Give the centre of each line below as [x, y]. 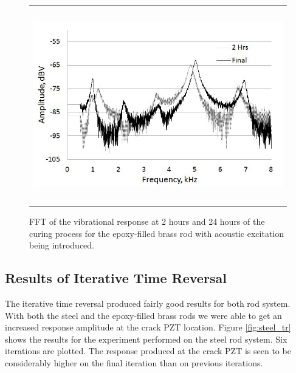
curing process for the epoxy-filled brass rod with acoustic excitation [157, 233]
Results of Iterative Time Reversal [116, 278]
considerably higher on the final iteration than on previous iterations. [134, 363]
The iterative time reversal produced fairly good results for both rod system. [148, 303]
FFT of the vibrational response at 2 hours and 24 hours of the [147, 221]
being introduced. [62, 245]
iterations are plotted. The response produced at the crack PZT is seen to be [148, 351]
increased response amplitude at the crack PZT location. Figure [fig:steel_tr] [148, 327]
